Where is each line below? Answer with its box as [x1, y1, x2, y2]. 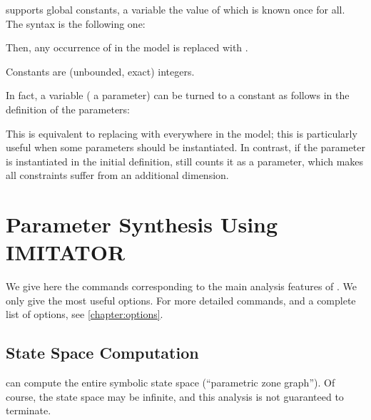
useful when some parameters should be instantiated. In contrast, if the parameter [6, 140, 365, 155]
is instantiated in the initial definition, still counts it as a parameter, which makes [6, 153, 364, 168]
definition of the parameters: [6, 101, 131, 116]
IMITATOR [6, 237, 126, 267]
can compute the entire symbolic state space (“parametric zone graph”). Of [6, 375, 335, 390]
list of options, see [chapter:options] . [6, 307, 163, 322]
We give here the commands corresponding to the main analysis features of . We [6, 279, 357, 294]
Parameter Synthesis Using [6, 210, 278, 239]
